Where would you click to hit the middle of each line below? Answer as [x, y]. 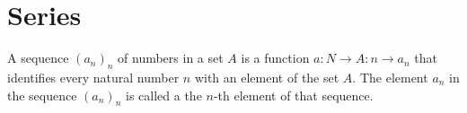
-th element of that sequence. [293, 95]
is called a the [164, 95]
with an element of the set [267, 77]
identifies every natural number [93, 77]
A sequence [38, 58]
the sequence [42, 95]
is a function [275, 58]
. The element [390, 77]
